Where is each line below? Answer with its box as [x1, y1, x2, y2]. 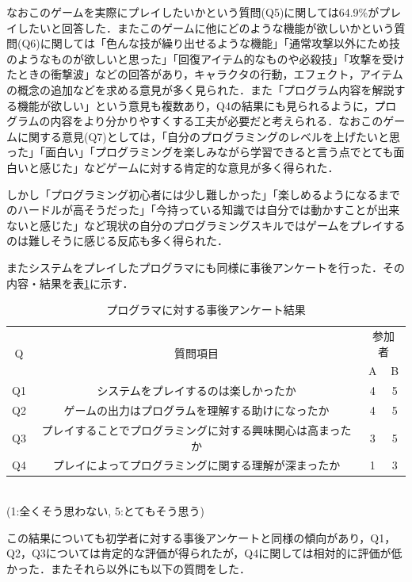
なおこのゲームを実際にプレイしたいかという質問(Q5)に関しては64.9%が [6, 4, 380, 20]
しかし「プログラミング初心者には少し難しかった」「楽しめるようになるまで [6, 186, 400, 202]
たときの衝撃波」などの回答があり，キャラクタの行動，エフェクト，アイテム [6, 66, 403, 82]
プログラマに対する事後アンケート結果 [106, 301, 306, 318]
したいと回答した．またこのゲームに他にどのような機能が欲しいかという [17, 19, 395, 36]
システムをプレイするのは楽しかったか [97, 382, 296, 399]
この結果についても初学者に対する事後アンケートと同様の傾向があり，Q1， [6, 529, 396, 546]
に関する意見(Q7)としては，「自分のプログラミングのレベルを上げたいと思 [17, 128, 401, 144]
